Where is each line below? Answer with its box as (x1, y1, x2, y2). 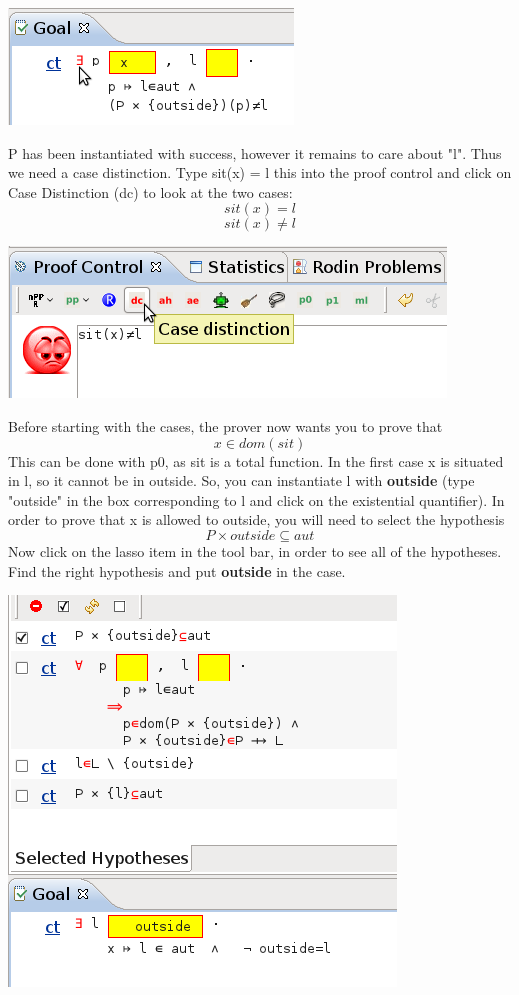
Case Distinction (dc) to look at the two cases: (8, 181, 293, 202)
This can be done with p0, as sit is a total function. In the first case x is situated (8, 450, 504, 471)
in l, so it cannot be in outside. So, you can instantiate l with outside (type (8, 470, 475, 491)
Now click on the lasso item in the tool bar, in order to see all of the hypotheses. (8, 540, 502, 561)
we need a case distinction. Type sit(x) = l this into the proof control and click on (8, 162, 512, 183)
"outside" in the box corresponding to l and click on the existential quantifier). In (8, 489, 505, 510)
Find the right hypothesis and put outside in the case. (8, 560, 346, 581)
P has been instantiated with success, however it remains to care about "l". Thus (8, 142, 502, 163)
